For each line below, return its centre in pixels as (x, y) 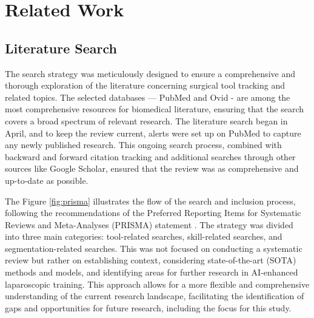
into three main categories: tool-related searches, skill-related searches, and (144, 236)
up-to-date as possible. (47, 180)
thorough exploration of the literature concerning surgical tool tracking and (145, 85)
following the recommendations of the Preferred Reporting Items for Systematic (153, 213)
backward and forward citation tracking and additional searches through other (150, 156)
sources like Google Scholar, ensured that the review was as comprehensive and (152, 168)
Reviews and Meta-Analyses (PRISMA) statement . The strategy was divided (149, 224)
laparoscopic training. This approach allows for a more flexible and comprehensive (157, 284)
